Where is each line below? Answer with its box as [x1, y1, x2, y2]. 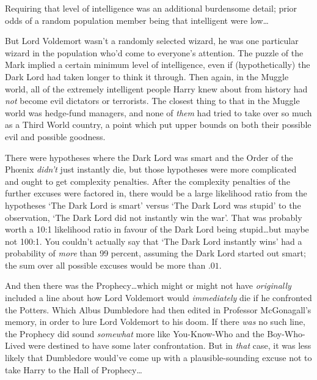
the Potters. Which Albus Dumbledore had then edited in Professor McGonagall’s [5, 303, 312, 316]
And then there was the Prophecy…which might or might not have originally [5, 279, 291, 292]
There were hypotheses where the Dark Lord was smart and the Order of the [5, 151, 293, 163]
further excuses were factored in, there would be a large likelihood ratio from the [5, 187, 307, 199]
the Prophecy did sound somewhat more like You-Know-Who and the [5, 327, 264, 340]
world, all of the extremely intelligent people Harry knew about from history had [5, 82, 308, 95]
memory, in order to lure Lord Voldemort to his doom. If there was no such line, [5, 315, 305, 328]
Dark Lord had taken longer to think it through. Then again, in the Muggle [5, 70, 289, 83]
